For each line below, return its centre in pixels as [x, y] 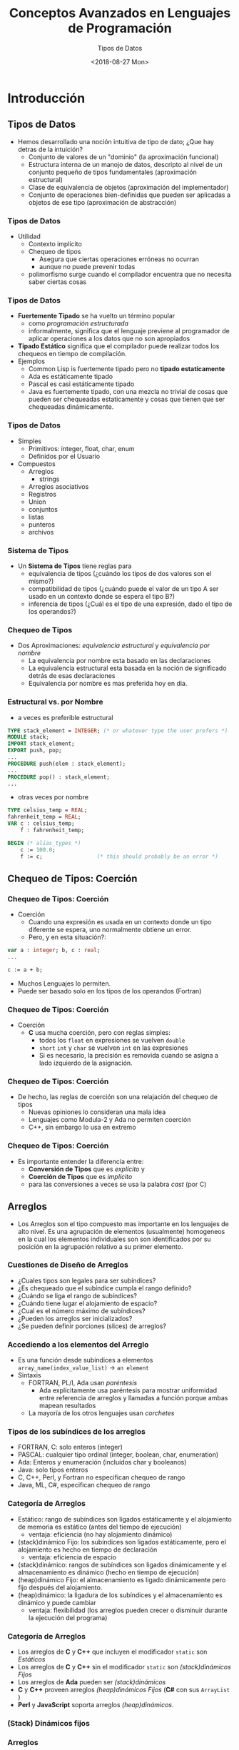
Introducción [46, 98]
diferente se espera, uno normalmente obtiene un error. [110, 930]
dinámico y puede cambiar [57, 1602]
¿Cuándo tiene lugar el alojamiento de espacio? [87, 1303]
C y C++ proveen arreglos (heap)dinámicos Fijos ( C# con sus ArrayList [124, 1690]
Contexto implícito [55, 244]
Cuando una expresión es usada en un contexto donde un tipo [120, 922]
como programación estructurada [78, 323]
